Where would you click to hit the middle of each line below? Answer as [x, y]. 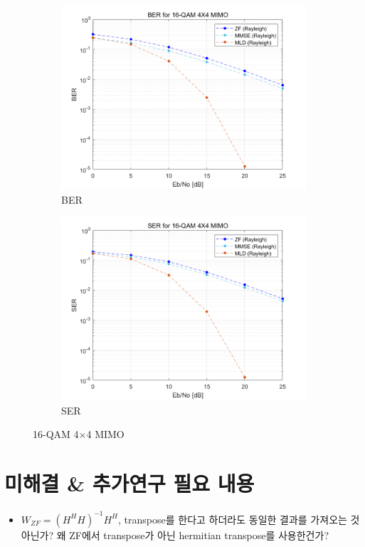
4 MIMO [105, 434]
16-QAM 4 [56, 434]
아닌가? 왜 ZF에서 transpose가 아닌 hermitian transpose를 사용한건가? [175, 535]
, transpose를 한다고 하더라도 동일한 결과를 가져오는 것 [239, 519]
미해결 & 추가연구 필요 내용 [129, 483]
